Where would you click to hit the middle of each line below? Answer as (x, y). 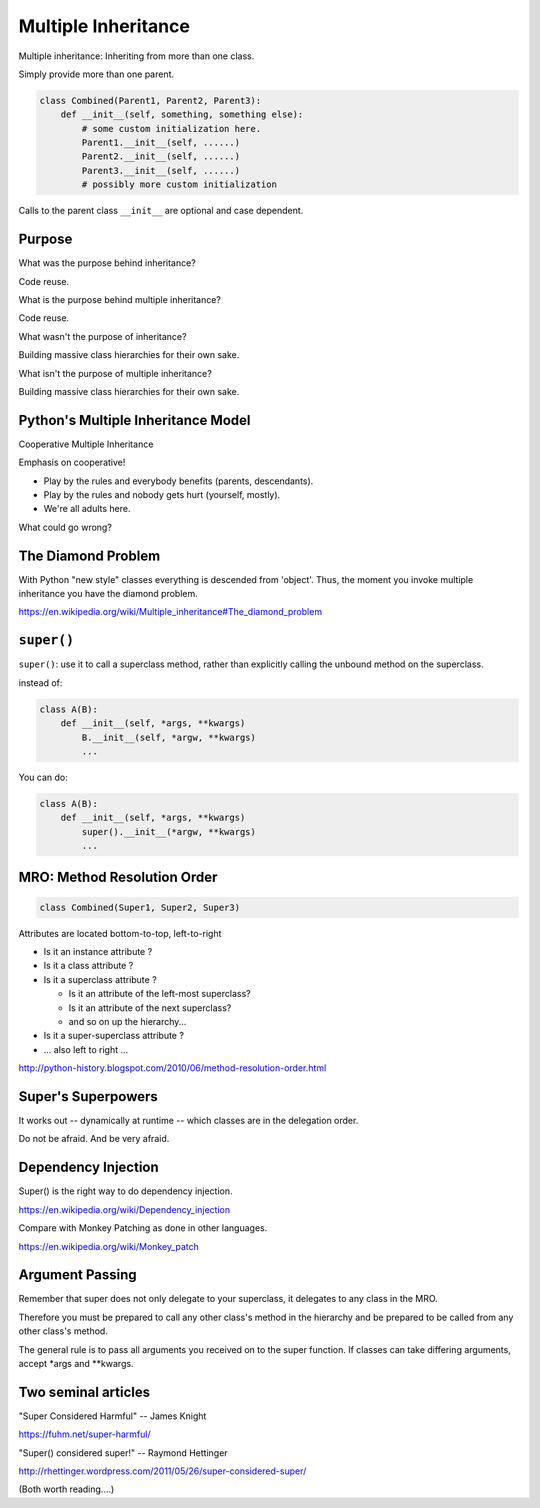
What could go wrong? (65, 527)
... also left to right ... (86, 1049)
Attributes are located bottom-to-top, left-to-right (120, 933)
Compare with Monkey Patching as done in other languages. (143, 1228)
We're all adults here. (87, 509)
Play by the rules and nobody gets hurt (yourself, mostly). (162, 494)
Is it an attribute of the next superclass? (150, 1007)
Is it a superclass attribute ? (100, 979)
